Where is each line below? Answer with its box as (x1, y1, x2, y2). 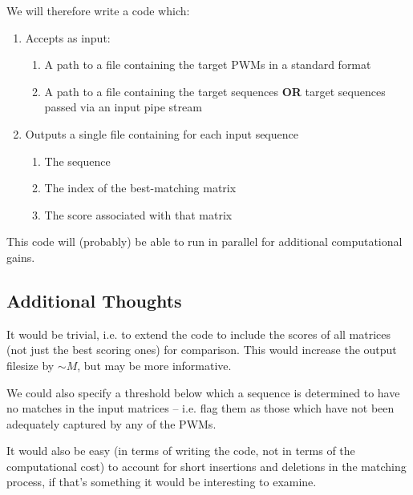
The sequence (44, 152, 111, 169)
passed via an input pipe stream (44, 99, 202, 115)
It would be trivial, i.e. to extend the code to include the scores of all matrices (6, 325, 391, 342)
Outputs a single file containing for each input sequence (25, 125, 298, 142)
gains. (6, 248, 35, 265)
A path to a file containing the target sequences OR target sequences (44, 82, 386, 99)
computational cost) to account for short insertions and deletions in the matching (6, 457, 407, 474)
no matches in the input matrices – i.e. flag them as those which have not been (6, 400, 395, 417)
